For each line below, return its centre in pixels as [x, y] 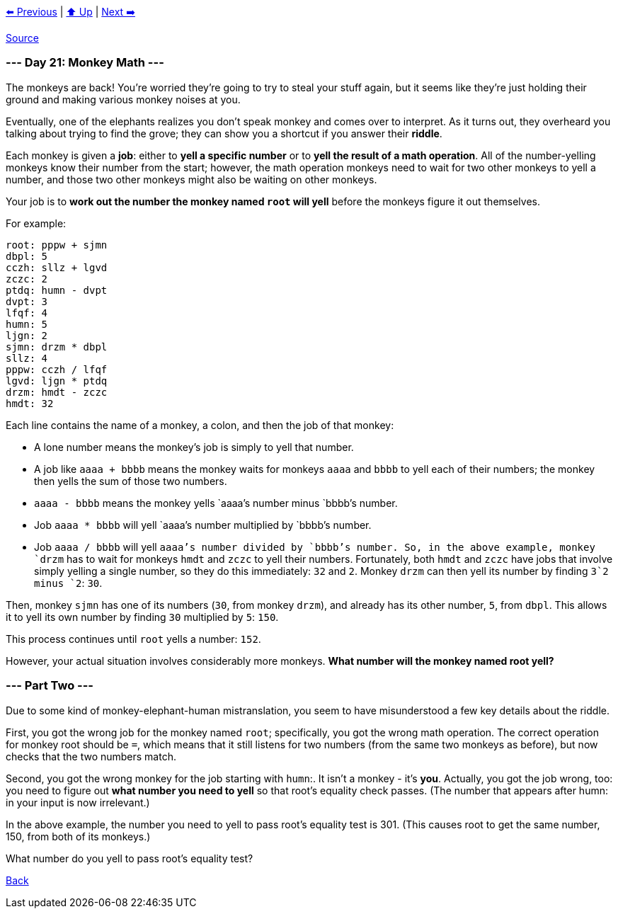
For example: [36, 223]
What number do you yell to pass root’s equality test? [130, 858]
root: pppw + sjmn [57, 245]
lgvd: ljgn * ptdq [57, 381]
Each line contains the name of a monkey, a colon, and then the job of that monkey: [200, 425]
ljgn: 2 [27, 335]
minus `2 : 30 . [68, 583]
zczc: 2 [27, 279]
